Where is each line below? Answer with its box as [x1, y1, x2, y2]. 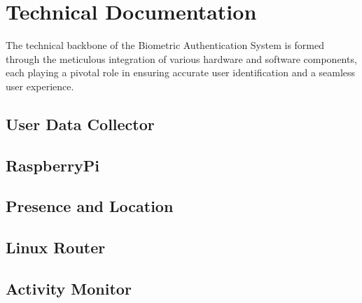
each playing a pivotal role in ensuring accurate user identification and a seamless [6, 65, 356, 80]
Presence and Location [6, 195, 174, 217]
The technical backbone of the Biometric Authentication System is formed [6, 38, 325, 52]
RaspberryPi [6, 154, 99, 176]
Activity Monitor [6, 278, 132, 300]
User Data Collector [6, 113, 155, 134]
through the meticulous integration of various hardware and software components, [6, 51, 357, 66]
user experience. [6, 78, 74, 93]
